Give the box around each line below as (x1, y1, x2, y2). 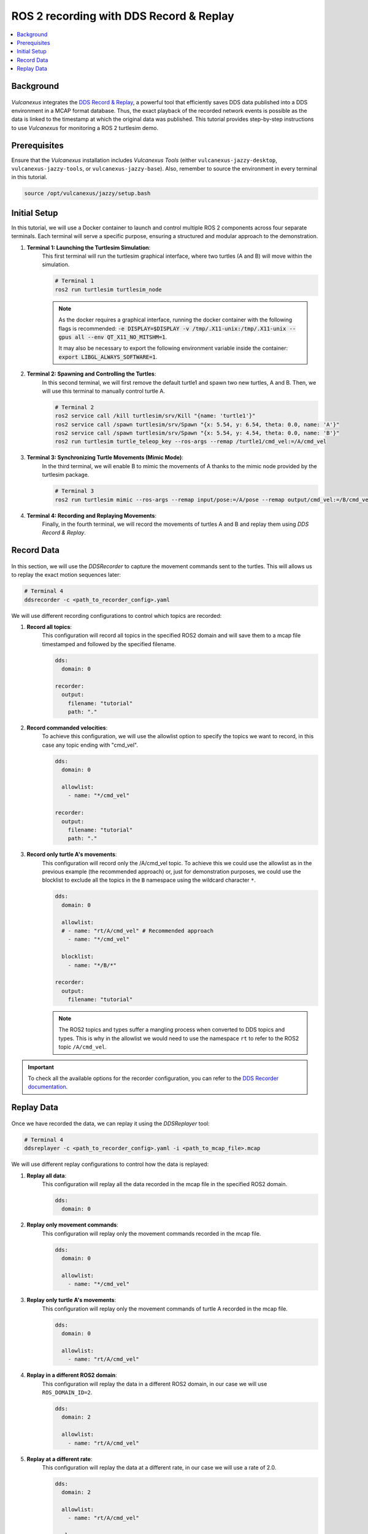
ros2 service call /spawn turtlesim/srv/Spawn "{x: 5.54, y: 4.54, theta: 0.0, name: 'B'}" (55, 430, 340, 437)
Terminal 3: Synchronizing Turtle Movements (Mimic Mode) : (26, 454, 184, 461)
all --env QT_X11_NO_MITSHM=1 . (74, 333, 167, 341)
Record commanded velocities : (26, 724, 108, 731)
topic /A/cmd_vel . (58, 1043, 107, 1050)
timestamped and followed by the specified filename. (42, 640, 176, 647)
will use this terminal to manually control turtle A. (42, 387, 166, 395)
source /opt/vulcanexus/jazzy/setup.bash (24, 190, 151, 197)
